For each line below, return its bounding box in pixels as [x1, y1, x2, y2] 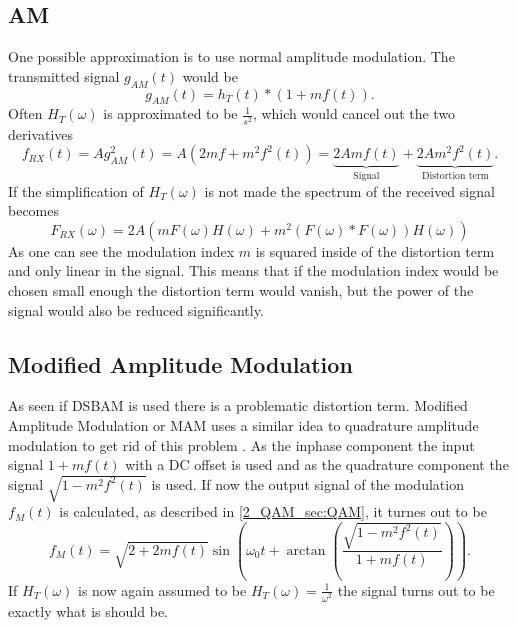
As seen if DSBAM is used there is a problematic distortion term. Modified [8, 395, 468, 416]
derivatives [8, 123, 74, 144]
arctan [286, 543, 326, 558]
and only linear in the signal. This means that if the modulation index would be [8, 260, 499, 281]
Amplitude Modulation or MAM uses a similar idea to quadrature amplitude [8, 414, 479, 435]
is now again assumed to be [78, 579, 247, 600]
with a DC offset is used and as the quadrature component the [125, 454, 509, 475]
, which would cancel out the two [252, 103, 456, 124]
